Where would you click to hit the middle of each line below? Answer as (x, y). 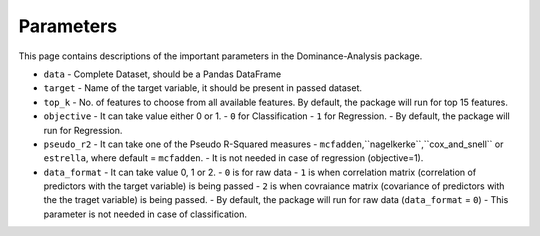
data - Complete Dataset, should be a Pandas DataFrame (162, 74)
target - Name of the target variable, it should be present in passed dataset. (203, 88)
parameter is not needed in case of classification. (145, 214)
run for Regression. (83, 130)
